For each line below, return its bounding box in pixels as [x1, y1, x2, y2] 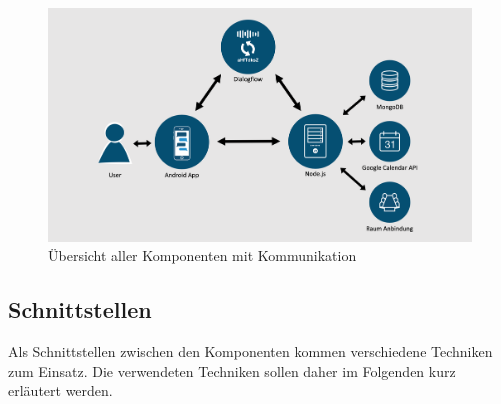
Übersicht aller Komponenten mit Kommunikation [48, 245, 357, 266]
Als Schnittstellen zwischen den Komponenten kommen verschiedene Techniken [8, 341, 493, 362]
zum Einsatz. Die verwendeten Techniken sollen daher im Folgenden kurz [8, 360, 456, 381]
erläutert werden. [8, 380, 113, 401]
